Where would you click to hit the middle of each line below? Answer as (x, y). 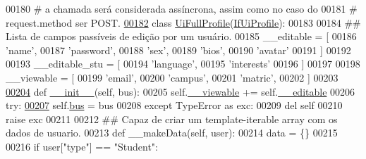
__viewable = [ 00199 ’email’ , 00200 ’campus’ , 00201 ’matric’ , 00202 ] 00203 (172, 77)
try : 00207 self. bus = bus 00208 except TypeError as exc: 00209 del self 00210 (174, 105)
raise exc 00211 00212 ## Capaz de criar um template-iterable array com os (172, 119)
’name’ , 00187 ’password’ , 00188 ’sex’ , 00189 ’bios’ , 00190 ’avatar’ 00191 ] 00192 (178, 50)
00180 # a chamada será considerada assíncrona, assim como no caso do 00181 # (182, 8)
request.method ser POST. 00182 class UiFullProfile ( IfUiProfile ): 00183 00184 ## (183, 22)
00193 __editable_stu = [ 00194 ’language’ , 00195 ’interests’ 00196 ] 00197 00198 (183, 64)
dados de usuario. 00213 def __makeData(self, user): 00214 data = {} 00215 (172, 133)
